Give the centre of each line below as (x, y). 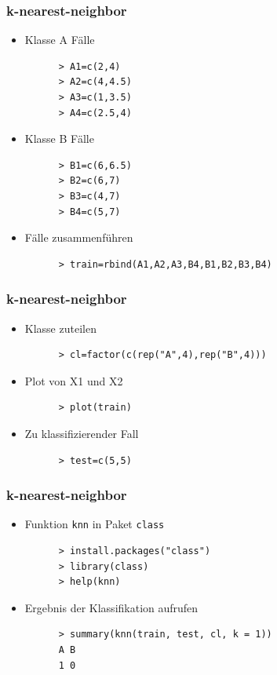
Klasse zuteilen (60, 328)
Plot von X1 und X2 (74, 380)
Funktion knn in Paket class (95, 524)
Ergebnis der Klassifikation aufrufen (111, 607)
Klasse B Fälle (59, 139)
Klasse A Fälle (60, 40)
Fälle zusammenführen (79, 237)
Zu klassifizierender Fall (82, 433)
